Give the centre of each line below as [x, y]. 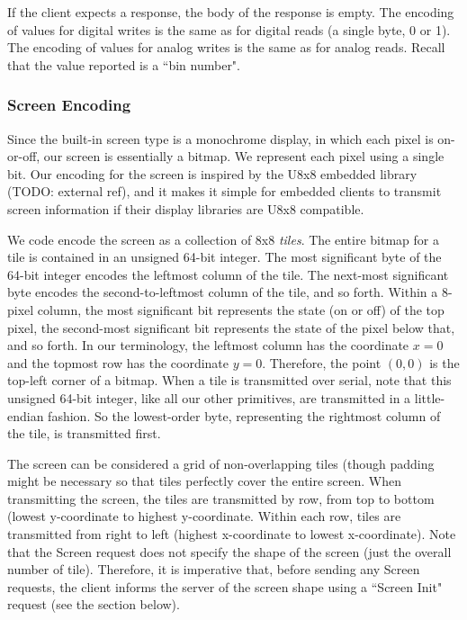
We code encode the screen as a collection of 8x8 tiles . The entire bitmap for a [223, 239]
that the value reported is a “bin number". [124, 64]
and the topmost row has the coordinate [118, 362]
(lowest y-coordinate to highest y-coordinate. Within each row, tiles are [204, 516]
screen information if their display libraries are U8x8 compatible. [186, 208]
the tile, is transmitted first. [84, 433]
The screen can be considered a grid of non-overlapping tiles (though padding [221, 463]
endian [26, 415]
